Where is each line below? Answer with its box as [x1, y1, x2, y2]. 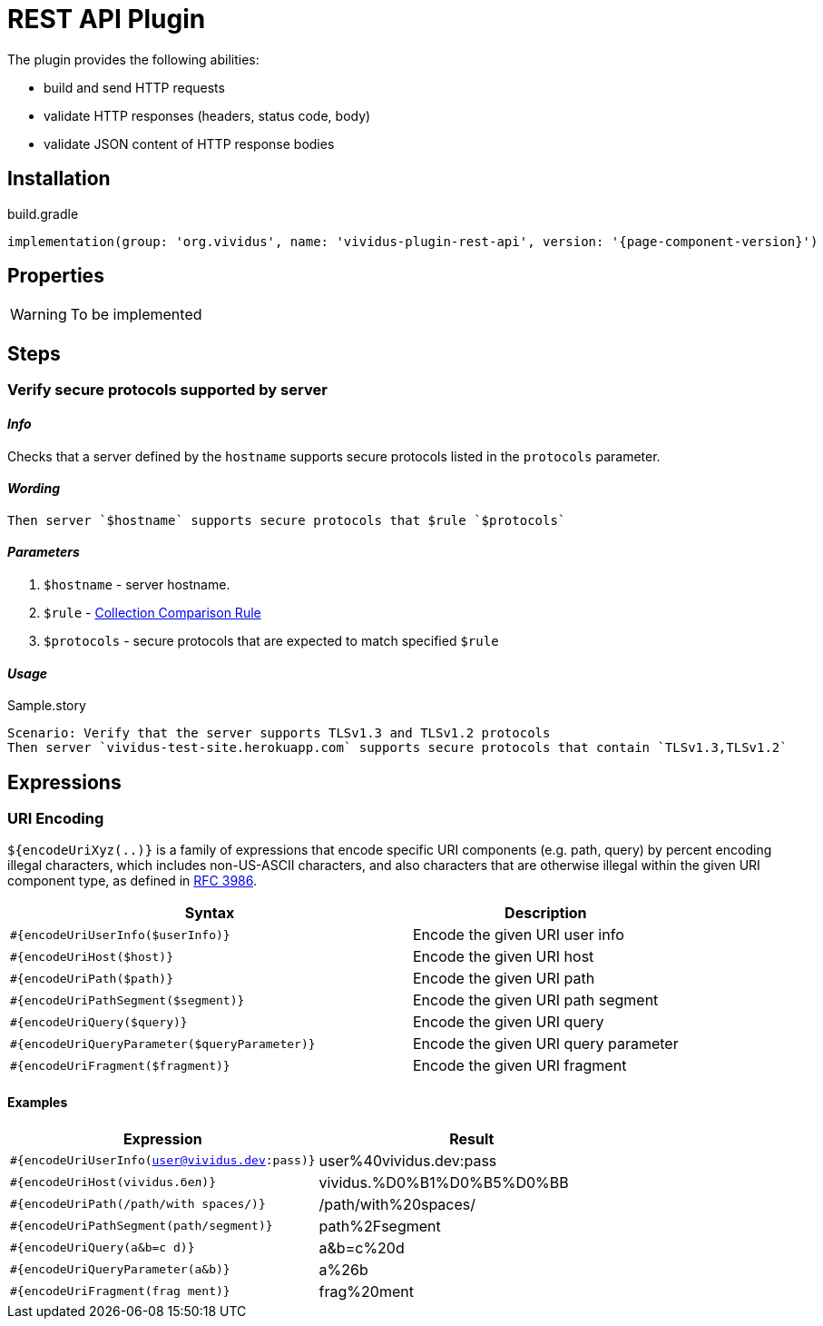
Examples [7, 1093, 68, 1110]
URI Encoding [7, 809, 104, 827]
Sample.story [7, 698, 86, 714]
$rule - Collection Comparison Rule [44, 604, 261, 620]
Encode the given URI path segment [413, 991, 659, 1010]
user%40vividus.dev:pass [318, 1151, 497, 1170]
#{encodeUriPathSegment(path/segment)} [10, 1219, 273, 1233]
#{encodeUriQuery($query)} [10, 1014, 188, 1029]
